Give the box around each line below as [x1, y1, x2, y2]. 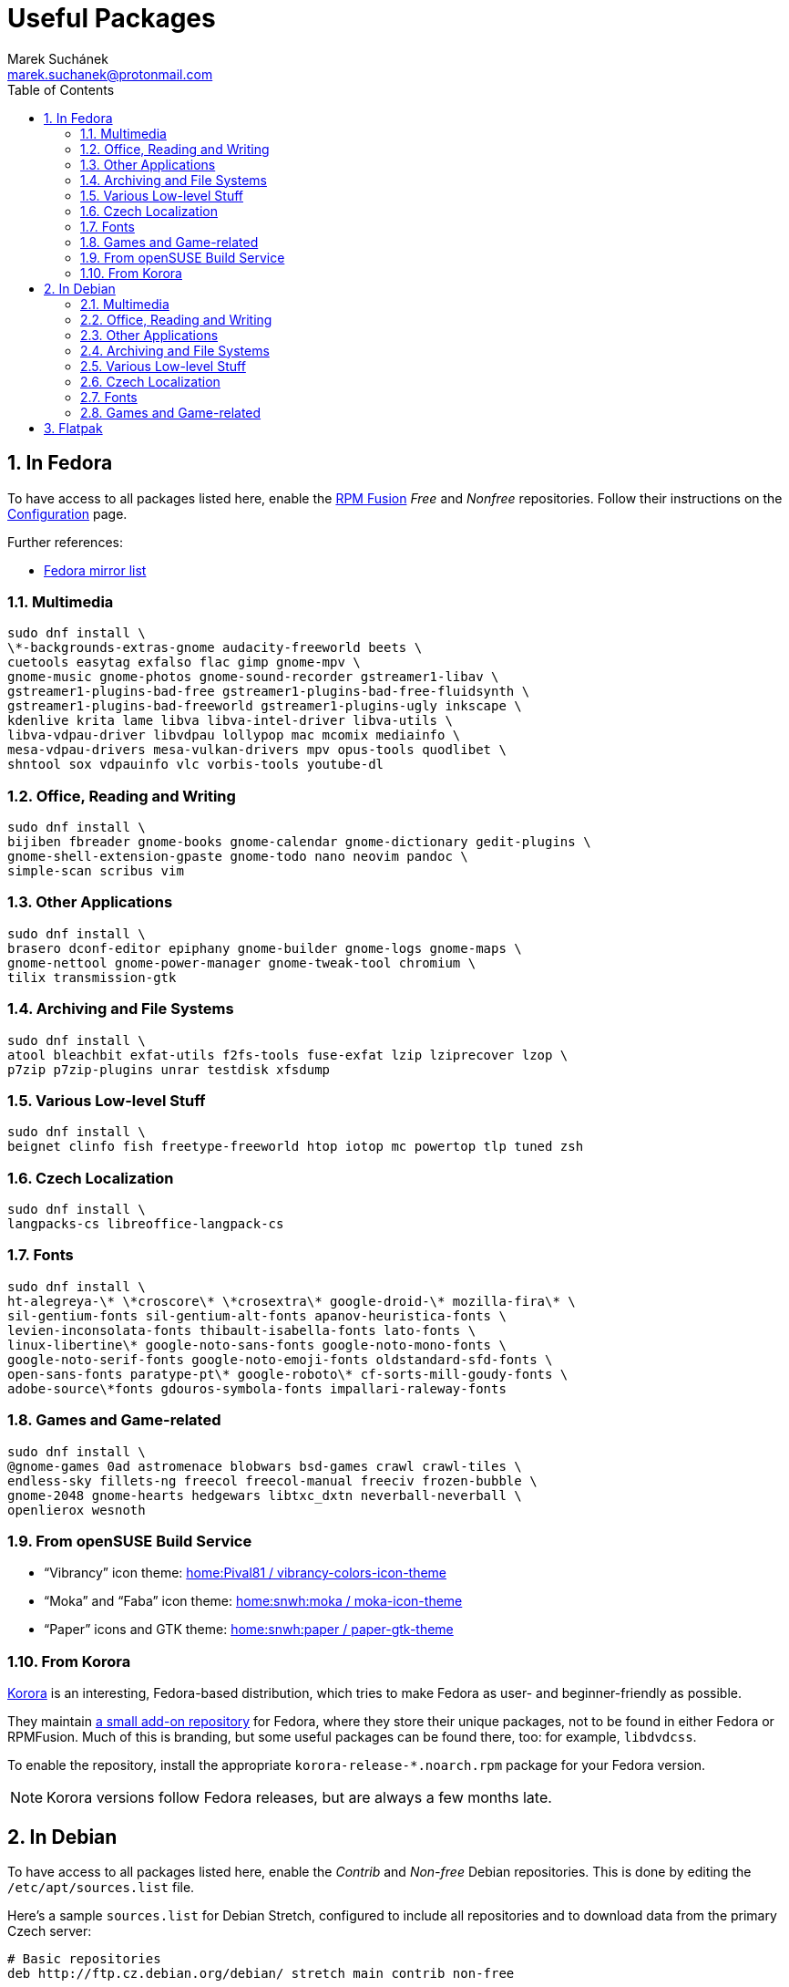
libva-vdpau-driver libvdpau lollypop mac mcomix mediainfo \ [7, 728, 461, 743]
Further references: [7, 533, 123, 550]
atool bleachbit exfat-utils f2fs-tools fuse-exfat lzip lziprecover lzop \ [7, 1047, 569, 1062]
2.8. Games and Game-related [80, 404, 261, 420]
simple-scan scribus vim [7, 864, 184, 879]
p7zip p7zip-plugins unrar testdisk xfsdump [7, 1061, 331, 1077]
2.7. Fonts [80, 388, 138, 405]
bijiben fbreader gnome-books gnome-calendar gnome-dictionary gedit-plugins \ [7, 834, 591, 850]
